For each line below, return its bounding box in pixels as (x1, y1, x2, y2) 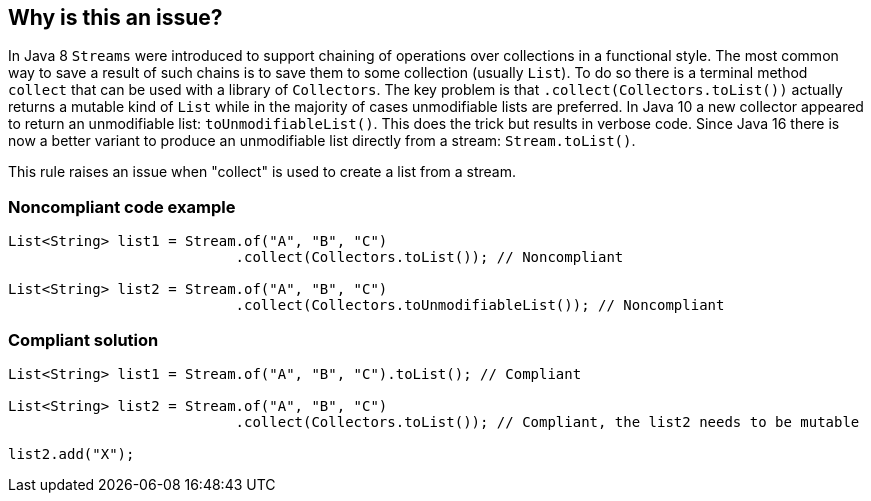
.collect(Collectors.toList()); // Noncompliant (235, 249, 624, 266)
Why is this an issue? (8, 5, 223, 30)
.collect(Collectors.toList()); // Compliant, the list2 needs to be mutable (235, 413, 860, 430)
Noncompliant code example (8, 196, 236, 217)
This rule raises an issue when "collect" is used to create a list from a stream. (8, 163, 517, 181)
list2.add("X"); (8, 445, 135, 462)
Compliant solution (8, 329, 159, 350)
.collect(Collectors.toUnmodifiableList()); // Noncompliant (235, 297, 725, 314)
